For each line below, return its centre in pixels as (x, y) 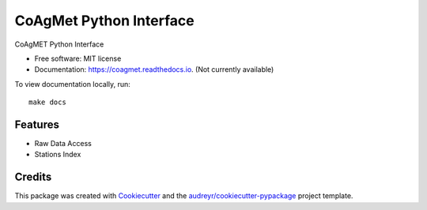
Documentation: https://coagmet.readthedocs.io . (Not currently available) (154, 69)
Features (37, 124)
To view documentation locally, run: (72, 84)
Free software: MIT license (78, 58)
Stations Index (58, 155)
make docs (47, 102)
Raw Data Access (63, 144)
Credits (33, 177)
